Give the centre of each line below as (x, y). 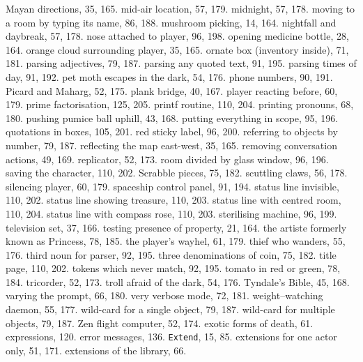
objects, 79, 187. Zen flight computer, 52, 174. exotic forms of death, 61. (160, 323)
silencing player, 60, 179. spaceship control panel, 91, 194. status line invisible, (172, 186)
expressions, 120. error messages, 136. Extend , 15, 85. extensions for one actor (171, 337)
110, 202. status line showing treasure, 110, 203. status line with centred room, (173, 200)
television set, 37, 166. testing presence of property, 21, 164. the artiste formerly (176, 227)
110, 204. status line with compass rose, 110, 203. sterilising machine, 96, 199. (171, 213)
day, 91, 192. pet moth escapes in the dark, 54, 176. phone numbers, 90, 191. (169, 76)
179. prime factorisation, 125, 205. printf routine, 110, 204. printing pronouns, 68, (180, 104)
